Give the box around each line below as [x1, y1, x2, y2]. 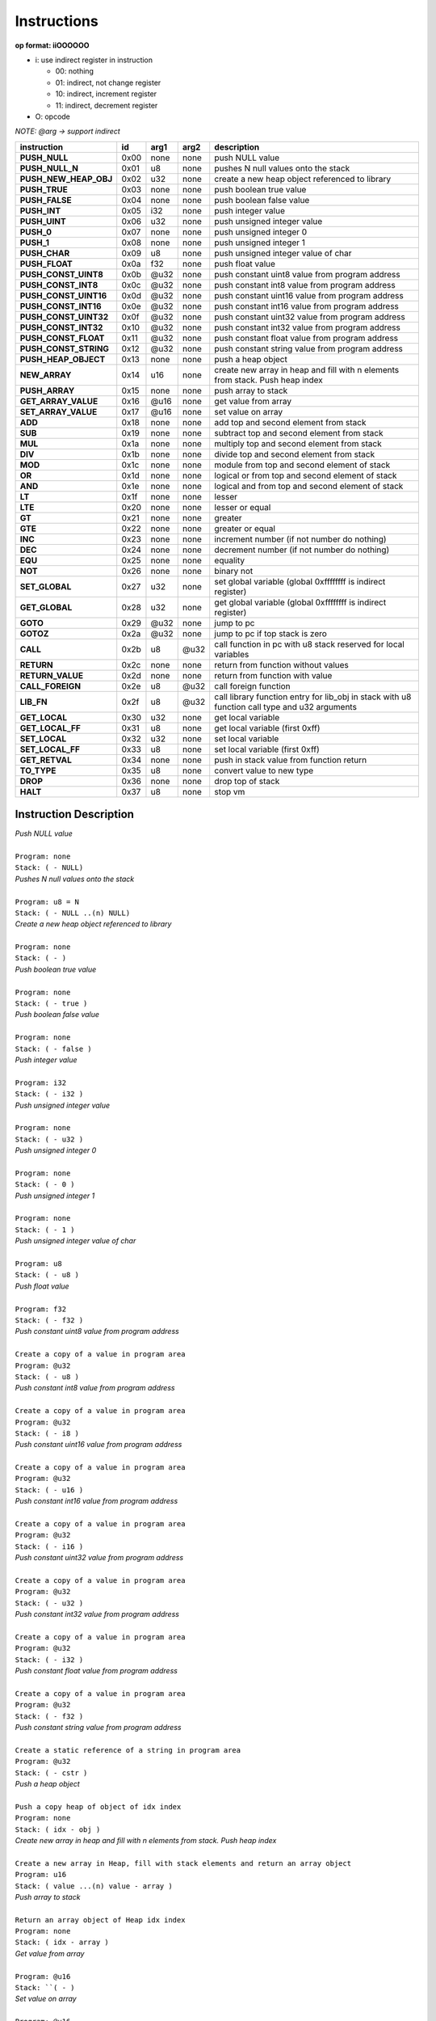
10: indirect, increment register [55, 89, 157, 99]
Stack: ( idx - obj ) [15, 1825, 101, 1834]
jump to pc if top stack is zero [214, 627, 327, 639]
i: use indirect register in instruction [35, 55, 153, 65]
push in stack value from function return [214, 754, 367, 766]
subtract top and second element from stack [214, 427, 384, 438]
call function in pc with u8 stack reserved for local [214, 639, 405, 650]
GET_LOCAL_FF [19, 722, 81, 733]
